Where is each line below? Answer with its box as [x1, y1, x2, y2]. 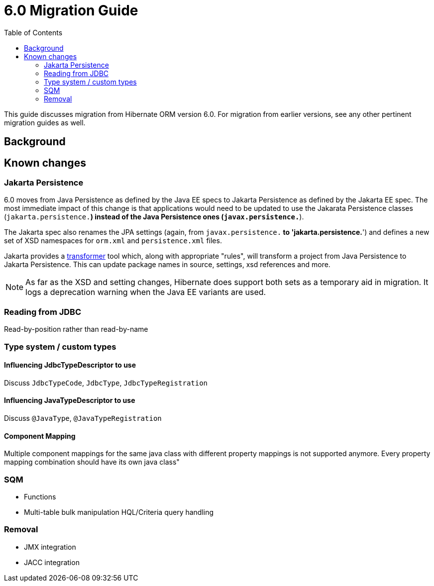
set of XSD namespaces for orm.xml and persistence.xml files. [4, 236, 222, 245]
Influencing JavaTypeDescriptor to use [4, 396, 135, 405]
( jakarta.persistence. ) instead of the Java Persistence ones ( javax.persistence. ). [4, 212, 304, 221]
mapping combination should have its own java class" [4, 458, 180, 467]
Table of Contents [4, 28, 63, 37]
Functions [24, 492, 56, 501]
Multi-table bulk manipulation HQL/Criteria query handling [24, 507, 214, 516]
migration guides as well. [4, 118, 86, 127]
